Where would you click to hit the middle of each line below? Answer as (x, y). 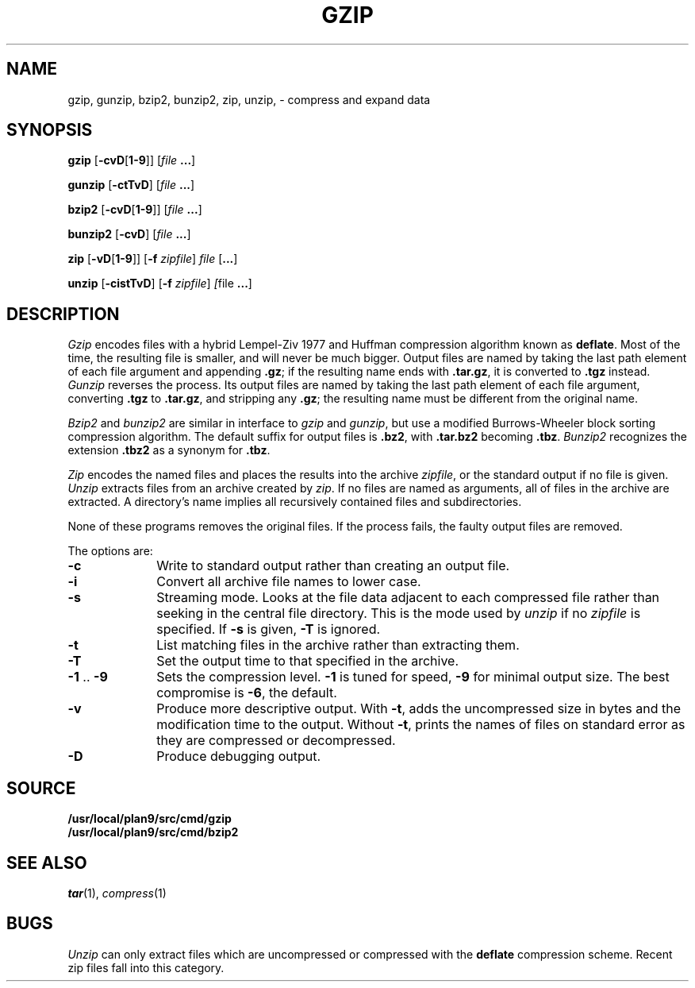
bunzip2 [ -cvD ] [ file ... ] (129, 234)
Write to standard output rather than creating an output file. (333, 566)
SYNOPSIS (50, 130)
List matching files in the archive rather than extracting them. (338, 645)
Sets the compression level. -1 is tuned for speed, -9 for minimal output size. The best (413, 677)
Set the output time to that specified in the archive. (308, 661)
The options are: (110, 551)
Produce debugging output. (239, 756)
